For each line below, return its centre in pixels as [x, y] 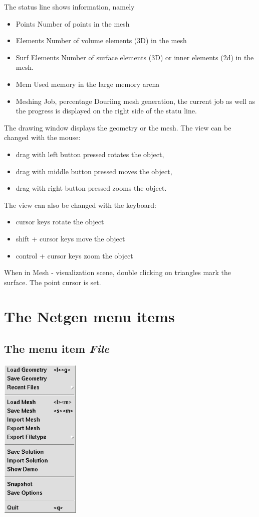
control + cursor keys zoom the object [74, 255]
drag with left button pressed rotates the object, [90, 154]
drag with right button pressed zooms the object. [91, 188]
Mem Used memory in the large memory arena [88, 84]
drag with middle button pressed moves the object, [94, 171]
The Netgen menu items [89, 316]
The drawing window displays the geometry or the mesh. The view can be [118, 127]
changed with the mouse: [42, 137]
